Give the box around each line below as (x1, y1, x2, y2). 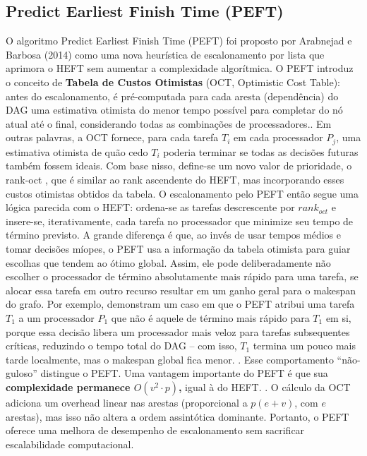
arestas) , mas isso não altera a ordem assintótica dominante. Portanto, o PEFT (6, 409, 349, 424)
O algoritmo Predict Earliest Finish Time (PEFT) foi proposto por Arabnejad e (6, 33, 352, 48)
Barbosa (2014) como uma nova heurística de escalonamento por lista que (6, 47, 325, 61)
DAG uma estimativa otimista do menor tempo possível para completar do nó (6, 102, 343, 117)
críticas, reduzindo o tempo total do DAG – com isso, (6, 338, 237, 353)
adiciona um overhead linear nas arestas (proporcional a (6, 395, 248, 409)
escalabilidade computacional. (6, 436, 134, 451)
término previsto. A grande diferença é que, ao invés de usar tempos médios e (6, 227, 341, 242)
